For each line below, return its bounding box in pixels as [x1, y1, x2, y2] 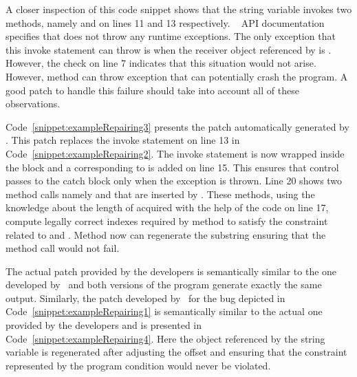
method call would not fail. [6, 241, 120, 255]
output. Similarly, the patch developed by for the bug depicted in [6, 290, 285, 305]
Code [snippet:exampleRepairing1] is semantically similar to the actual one [6, 304, 323, 319]
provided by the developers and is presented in [6, 318, 202, 332]
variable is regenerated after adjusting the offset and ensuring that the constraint [6, 345, 347, 359]
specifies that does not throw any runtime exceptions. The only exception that [6, 29, 336, 43]
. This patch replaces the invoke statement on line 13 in [6, 133, 240, 147]
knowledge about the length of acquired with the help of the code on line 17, [6, 200, 329, 215]
